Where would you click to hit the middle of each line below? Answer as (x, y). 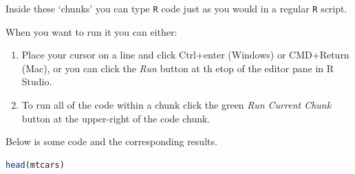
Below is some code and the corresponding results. (111, 141)
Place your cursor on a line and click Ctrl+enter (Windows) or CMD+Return (185, 55)
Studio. (37, 81)
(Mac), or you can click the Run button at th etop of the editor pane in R (178, 68)
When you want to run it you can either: (92, 31)
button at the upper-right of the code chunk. (116, 118)
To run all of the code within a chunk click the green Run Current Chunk (176, 105)
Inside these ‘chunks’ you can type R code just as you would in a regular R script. (176, 8)
